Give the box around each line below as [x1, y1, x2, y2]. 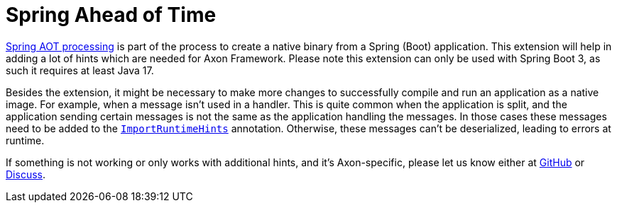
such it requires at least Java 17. [6, 64, 154, 76]
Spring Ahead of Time [6, 3, 217, 27]
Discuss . [6, 168, 45, 180]
